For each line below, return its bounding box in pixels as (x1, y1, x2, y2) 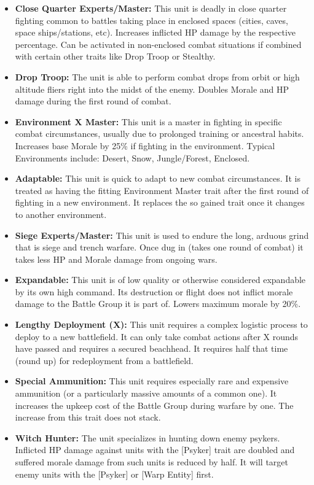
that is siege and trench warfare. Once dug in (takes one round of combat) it (15, 241, 304, 254)
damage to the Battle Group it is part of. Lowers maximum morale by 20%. (15, 297, 301, 310)
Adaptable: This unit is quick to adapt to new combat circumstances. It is (15, 172, 300, 185)
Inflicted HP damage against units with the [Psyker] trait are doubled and (15, 443, 295, 456)
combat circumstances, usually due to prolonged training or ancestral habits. (15, 127, 304, 140)
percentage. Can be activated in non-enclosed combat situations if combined (15, 37, 302, 50)
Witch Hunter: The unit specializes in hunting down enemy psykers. (15, 431, 280, 444)
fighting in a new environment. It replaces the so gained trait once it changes (15, 196, 305, 209)
